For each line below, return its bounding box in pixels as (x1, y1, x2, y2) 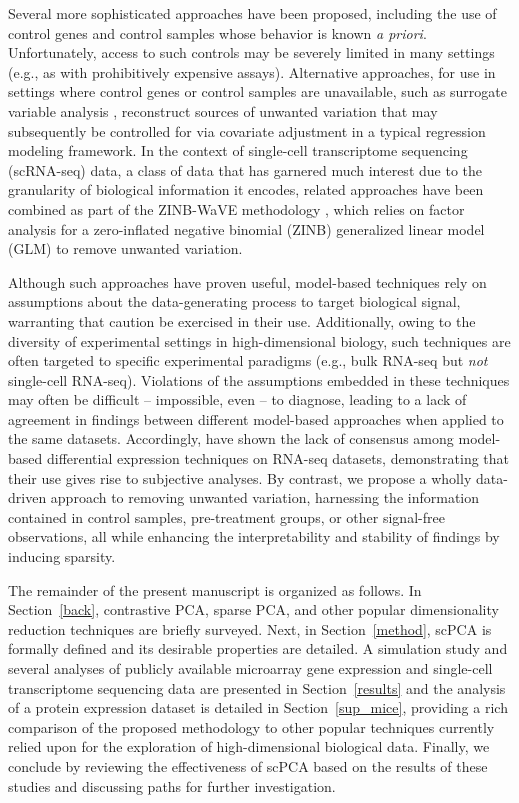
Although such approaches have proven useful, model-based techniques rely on (8, 271, 487, 292)
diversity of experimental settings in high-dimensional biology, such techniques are (8, 330, 511, 351)
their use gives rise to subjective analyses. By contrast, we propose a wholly (8, 467, 472, 488)
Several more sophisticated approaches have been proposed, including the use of (8, 3, 497, 23)
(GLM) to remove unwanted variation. (8, 238, 243, 259)
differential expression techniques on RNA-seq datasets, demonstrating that (46, 448, 510, 469)
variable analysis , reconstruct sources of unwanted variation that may (8, 100, 438, 121)
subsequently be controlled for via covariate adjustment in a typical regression (8, 120, 486, 141)
